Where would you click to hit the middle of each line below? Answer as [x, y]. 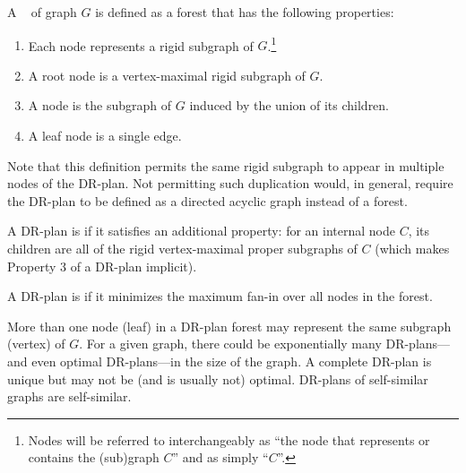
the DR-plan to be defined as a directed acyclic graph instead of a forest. [207, 200]
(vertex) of [36, 344]
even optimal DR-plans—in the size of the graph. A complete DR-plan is [232, 361]
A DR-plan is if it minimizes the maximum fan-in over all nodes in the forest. [220, 296]
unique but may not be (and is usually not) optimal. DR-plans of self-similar [218, 378]
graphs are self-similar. [69, 396]
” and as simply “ [220, 457]
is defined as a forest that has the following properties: [245, 12]
